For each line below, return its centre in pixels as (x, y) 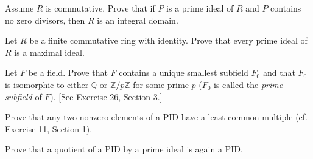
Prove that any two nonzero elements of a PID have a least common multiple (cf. (156, 117)
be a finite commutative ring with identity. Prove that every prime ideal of (168, 40)
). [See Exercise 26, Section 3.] (106, 96)
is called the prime (248, 84)
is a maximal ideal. (49, 52)
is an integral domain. (138, 20)
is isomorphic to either (47, 84)
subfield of (23, 96)
